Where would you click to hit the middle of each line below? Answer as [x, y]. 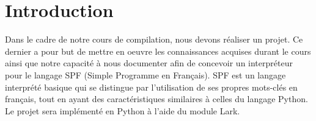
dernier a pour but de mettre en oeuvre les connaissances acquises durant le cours [158, 51]
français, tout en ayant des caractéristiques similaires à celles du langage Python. [156, 99]
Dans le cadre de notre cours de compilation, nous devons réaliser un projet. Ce [154, 39]
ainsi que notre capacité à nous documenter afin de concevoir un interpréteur [149, 63]
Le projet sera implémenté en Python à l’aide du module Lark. [123, 110]
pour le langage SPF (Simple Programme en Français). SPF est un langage [145, 74]
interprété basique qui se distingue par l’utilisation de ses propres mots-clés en [151, 87]
